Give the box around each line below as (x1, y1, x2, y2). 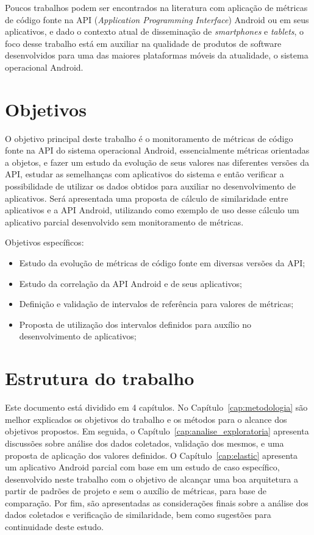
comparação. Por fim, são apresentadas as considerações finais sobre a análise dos (5, 496, 309, 509)
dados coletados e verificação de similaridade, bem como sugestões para (5, 508, 271, 521)
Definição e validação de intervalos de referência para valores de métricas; (19, 297, 294, 310)
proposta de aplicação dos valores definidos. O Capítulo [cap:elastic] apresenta (5, 448, 298, 461)
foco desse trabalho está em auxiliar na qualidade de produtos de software (5, 37, 282, 49)
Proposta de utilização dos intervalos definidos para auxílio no (19, 317, 252, 330)
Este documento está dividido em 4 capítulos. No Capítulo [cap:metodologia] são (5, 401, 308, 414)
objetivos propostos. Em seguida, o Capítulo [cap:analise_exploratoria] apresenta (5, 425, 309, 438)
